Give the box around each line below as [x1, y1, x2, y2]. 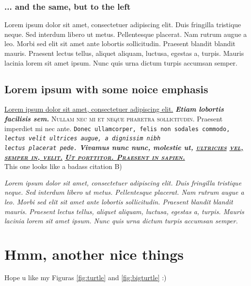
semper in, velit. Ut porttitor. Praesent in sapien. [4, 151, 185, 162]
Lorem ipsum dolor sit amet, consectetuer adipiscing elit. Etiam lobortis [4, 104, 224, 114]
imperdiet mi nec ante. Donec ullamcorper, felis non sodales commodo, [4, 123, 230, 133]
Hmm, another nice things [4, 244, 184, 264]
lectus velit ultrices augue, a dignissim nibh [4, 135, 161, 142]
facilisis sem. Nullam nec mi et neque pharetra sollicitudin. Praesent [4, 113, 223, 123]
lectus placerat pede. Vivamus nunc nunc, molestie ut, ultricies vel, [4, 142, 243, 152]
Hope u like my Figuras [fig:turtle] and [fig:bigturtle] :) [4, 272, 167, 282]
